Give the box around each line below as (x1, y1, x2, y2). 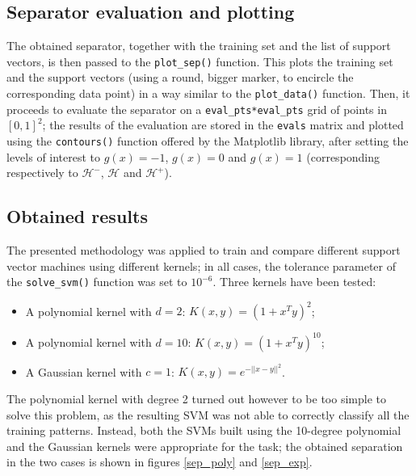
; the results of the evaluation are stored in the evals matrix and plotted (42, 116, 404, 133)
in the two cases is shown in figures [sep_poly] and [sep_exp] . (6, 453, 313, 470)
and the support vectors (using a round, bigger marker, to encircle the (6, 69, 354, 86)
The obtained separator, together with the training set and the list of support (6, 37, 391, 54)
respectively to (6, 164, 78, 181)
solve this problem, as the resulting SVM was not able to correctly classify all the (6, 406, 410, 423)
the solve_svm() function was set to (6, 273, 187, 290)
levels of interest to (6, 148, 101, 165)
